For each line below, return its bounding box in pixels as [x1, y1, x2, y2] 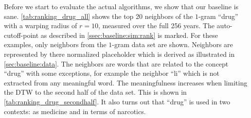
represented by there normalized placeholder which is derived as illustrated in [4, 49, 235, 59]
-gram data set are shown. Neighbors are [112, 39, 233, 50]
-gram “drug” [198, 11, 238, 21]
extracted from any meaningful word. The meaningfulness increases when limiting [4, 77, 248, 87]
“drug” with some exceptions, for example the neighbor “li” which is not [4, 68, 219, 78]
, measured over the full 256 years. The [98, 20, 215, 31]
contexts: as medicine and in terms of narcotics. [4, 106, 146, 116]
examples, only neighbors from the [4, 39, 107, 50]
